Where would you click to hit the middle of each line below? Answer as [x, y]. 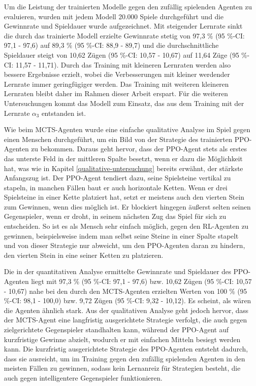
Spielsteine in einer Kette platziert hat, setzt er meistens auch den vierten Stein [124, 197]
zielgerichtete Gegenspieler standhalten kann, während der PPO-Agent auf [116, 329]
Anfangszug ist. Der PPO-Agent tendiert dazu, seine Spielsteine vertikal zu [117, 178]
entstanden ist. [64, 113]
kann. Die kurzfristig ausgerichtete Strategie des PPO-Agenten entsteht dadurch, [126, 349]
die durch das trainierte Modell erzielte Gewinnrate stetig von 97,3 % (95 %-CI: [124, 35]
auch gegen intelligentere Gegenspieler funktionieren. [83, 377]
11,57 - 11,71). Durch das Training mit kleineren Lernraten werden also [123, 64]
